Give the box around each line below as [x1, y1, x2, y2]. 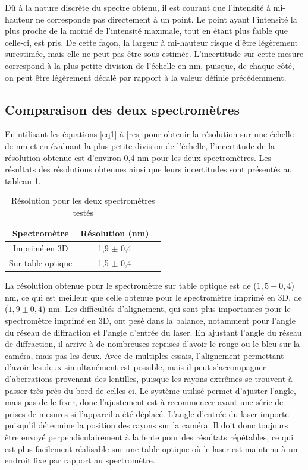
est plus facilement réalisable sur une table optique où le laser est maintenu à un [5, 442, 298, 455]
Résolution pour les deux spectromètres [11, 194, 155, 207]
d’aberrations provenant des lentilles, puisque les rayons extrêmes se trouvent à [5, 373, 293, 385]
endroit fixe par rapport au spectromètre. [5, 454, 155, 466]
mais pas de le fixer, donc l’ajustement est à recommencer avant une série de [5, 396, 284, 408]
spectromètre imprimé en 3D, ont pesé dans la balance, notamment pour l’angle [5, 314, 296, 327]
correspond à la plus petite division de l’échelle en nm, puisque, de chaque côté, [5, 59, 294, 71]
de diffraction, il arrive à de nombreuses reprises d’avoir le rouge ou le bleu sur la [5, 337, 300, 350]
